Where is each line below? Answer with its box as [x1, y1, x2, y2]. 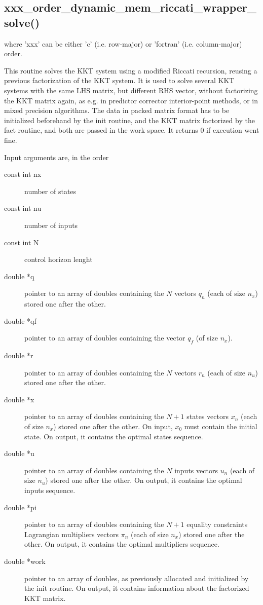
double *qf [4, 315, 36, 326]
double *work [4, 555, 46, 566]
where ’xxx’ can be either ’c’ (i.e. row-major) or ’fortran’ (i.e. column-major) [4, 38, 242, 49]
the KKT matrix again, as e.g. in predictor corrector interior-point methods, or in [4, 95, 258, 105]
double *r [4, 350, 33, 361]
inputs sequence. [24, 485, 76, 495]
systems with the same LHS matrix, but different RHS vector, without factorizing [4, 85, 258, 95]
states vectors [186, 411, 229, 422]
